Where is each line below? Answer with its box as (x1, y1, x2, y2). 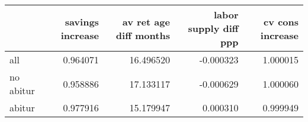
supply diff (188, 21, 239, 35)
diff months (115, 28, 170, 42)
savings (65, 14, 99, 28)
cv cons (264, 14, 299, 28)
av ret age (122, 14, 170, 28)
